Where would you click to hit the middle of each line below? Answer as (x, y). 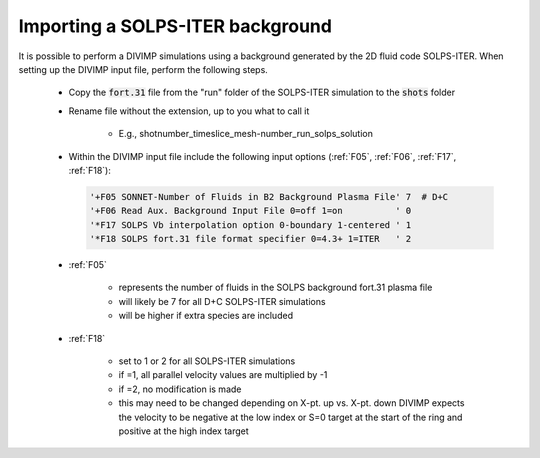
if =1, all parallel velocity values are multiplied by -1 (223, 375)
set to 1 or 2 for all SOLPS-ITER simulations (207, 361)
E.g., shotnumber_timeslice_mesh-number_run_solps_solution (246, 134)
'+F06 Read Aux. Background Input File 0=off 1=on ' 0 (250, 211)
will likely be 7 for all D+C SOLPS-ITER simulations (222, 301)
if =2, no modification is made (180, 389)
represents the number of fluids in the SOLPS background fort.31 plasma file (275, 287)
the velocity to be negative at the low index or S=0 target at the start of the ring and (290, 417)
